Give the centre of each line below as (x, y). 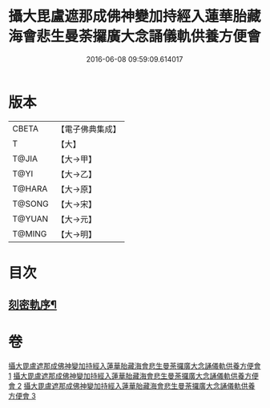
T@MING (30, 233)
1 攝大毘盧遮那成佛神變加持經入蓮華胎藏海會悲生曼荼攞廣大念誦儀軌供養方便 (133, 376)
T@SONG (31, 204)
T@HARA (30, 188)
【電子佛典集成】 (89, 129)
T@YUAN (30, 219)
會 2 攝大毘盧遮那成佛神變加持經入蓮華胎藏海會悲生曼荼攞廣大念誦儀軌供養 (132, 386)
